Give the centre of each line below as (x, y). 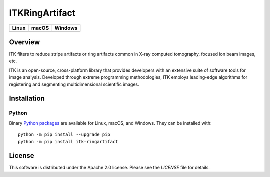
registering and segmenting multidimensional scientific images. (74, 84)
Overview (25, 42)
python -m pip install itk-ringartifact (68, 142)
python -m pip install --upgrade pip (64, 135)
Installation (27, 99)
